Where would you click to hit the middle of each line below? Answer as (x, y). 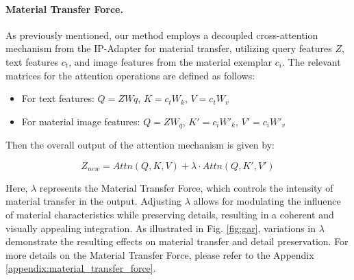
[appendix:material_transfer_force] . (81, 268)
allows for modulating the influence (267, 201)
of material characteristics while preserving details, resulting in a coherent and (170, 214)
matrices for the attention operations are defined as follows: (130, 75)
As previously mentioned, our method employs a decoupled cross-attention (162, 35)
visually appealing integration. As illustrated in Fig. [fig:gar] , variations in (161, 228)
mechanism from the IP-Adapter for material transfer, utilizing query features (169, 48)
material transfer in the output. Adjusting (93, 201)
